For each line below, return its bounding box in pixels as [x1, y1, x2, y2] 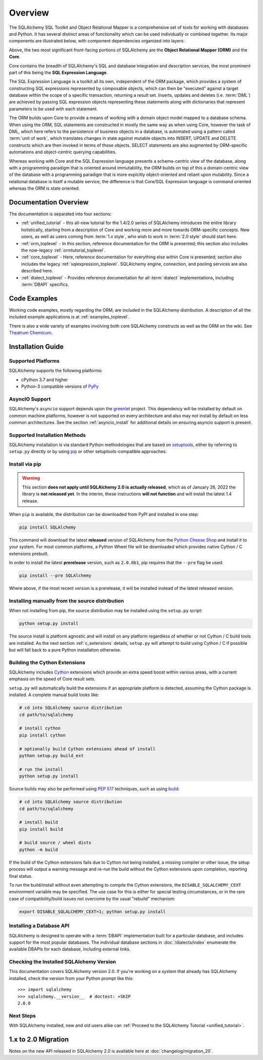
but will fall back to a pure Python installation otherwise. [9, 647, 121, 653]
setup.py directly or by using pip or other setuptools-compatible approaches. [9, 448, 167, 454]
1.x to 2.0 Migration [9, 1035, 69, 1043]
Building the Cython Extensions [9, 659, 85, 666]
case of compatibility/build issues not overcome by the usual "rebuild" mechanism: [9, 895, 175, 901]
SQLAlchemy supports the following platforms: [9, 368, 103, 374]
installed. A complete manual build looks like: [9, 692, 99, 698]
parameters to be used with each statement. [9, 106, 98, 112]
